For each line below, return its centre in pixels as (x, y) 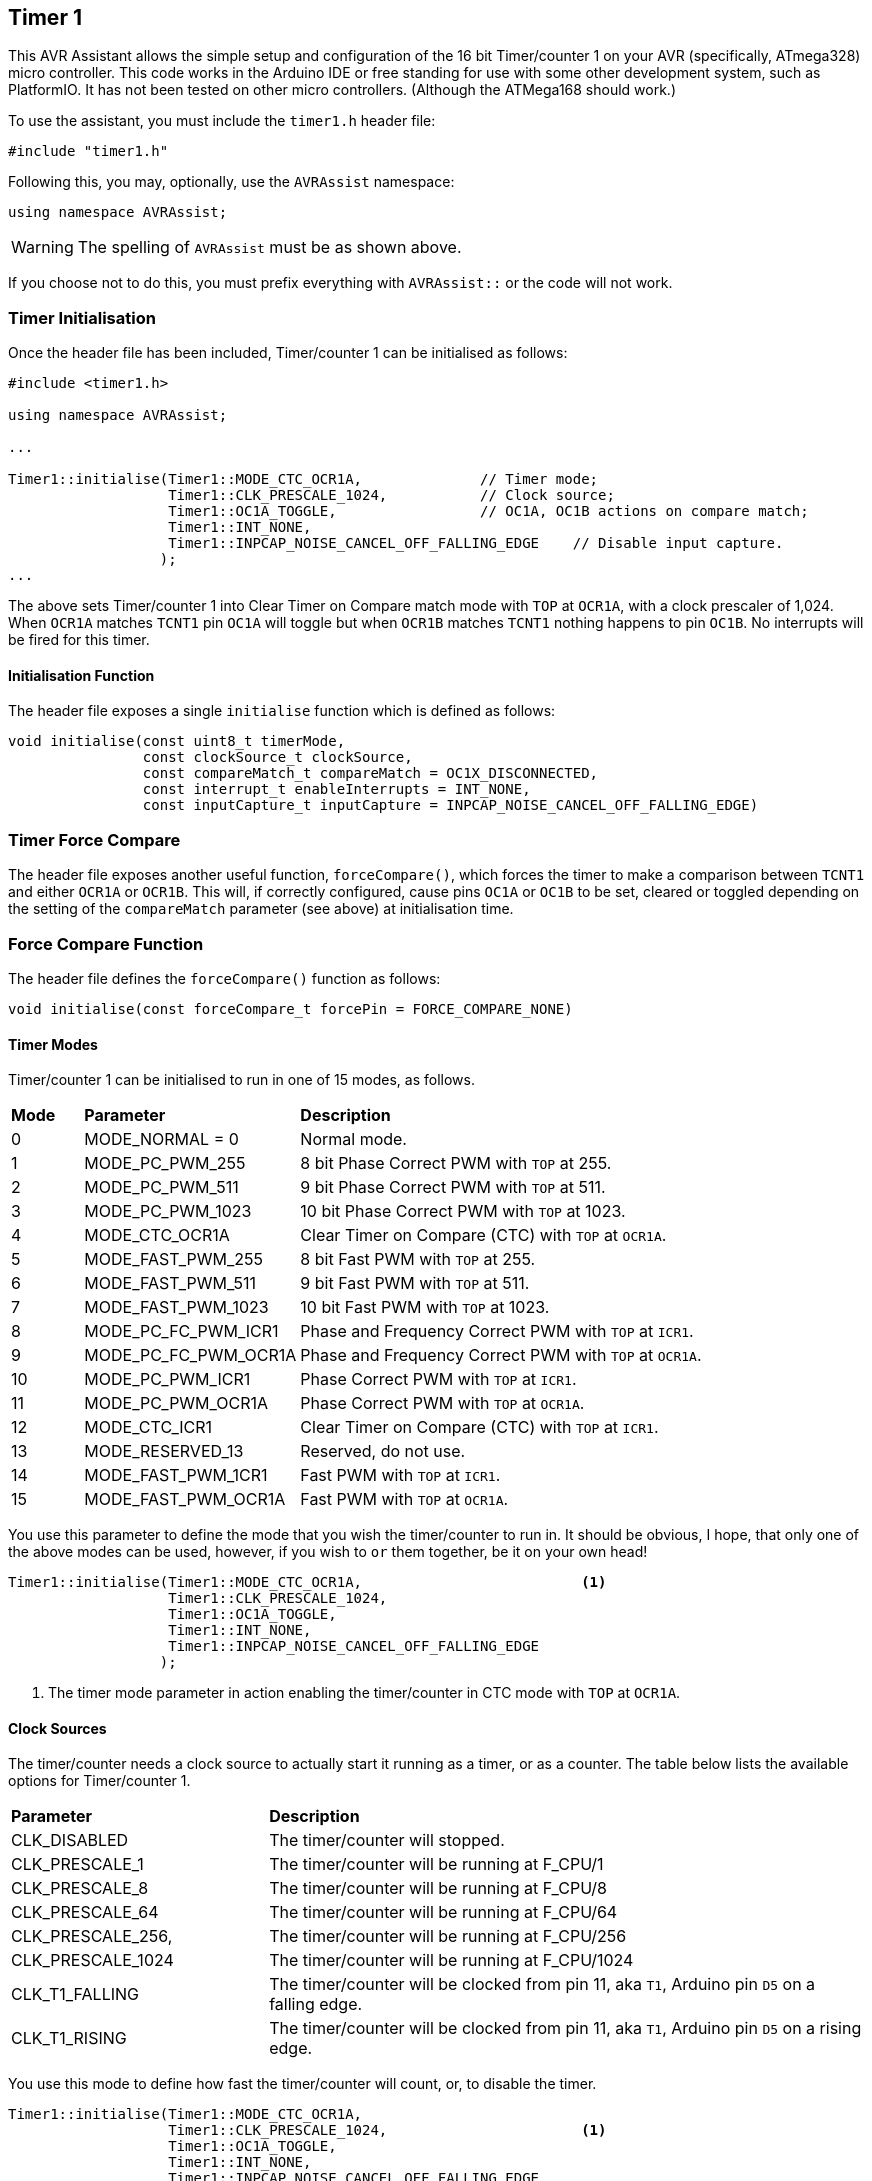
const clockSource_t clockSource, (277, 757)
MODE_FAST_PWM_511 (170, 1283)
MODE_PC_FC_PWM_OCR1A (190, 1355)
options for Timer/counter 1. (99, 1781)
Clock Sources (57, 1728)
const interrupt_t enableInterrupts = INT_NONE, (336, 789)
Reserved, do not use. (383, 1451)
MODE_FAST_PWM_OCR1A (185, 1499)
